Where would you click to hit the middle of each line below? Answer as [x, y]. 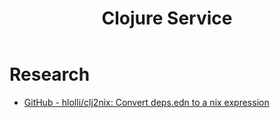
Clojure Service [167, 18]
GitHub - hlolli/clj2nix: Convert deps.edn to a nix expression [146, 102]
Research [50, 74]
